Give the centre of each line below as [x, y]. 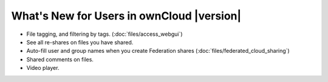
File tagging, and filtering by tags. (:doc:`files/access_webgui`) [104, 34]
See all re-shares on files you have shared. [80, 42]
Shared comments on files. [60, 59]
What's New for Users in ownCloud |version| [126, 16]
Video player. [43, 68]
